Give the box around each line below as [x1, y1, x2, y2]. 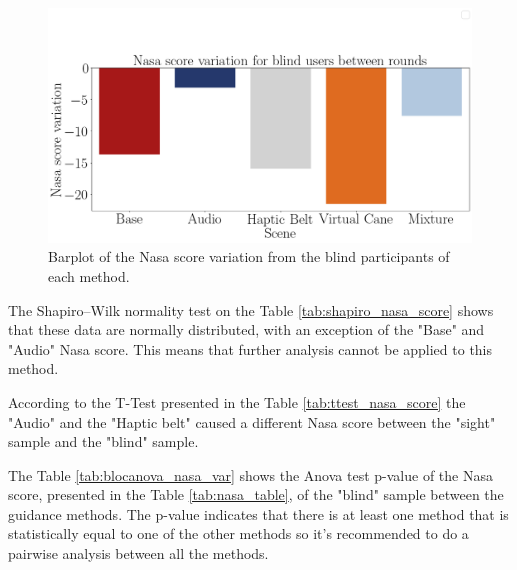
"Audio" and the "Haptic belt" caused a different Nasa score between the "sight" [8, 411, 496, 432]
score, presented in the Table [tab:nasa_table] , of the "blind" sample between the [8, 484, 504, 505]
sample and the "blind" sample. [8, 431, 199, 452]
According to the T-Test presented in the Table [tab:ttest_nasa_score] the [8, 391, 466, 412]
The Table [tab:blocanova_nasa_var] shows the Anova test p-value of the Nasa [8, 464, 493, 485]
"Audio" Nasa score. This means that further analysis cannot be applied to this [8, 338, 493, 359]
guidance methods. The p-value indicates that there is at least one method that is [8, 503, 509, 524]
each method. [48, 265, 130, 286]
